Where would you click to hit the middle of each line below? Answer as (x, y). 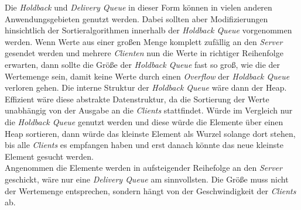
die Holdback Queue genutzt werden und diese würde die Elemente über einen (144, 121)
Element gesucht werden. (49, 156)
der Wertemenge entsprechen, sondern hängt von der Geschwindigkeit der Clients (150, 190)
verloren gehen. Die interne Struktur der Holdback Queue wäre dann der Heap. (146, 87)
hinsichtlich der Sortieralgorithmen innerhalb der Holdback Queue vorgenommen (148, 30)
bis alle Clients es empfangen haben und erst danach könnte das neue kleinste (144, 145)
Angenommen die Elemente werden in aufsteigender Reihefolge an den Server (143, 168)
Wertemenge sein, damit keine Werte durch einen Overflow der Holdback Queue (147, 76)
